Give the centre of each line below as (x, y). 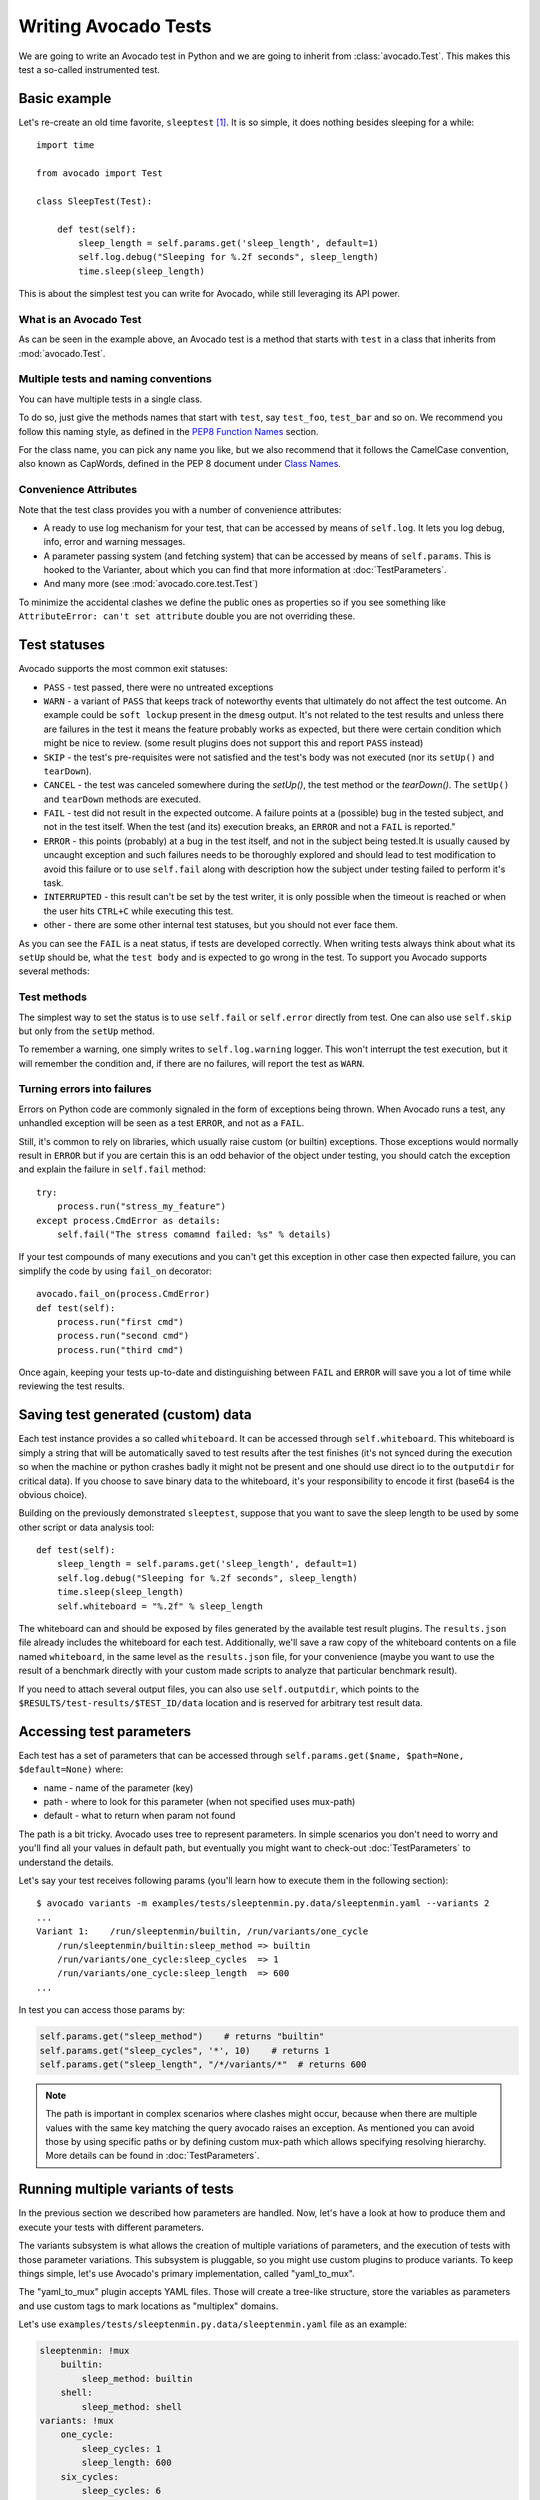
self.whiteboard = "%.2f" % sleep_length (160, 1606)
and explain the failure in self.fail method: (112, 1169)
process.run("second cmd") (123, 1336)
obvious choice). (53, 1494)
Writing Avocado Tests (115, 26)
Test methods (52, 997)
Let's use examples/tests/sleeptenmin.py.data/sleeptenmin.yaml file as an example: (212, 2324)
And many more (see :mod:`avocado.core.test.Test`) (151, 584)
